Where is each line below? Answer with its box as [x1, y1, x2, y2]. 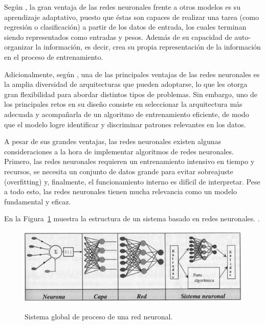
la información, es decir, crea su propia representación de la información [35, 41, 261, 52]
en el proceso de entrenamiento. [4, 51, 103, 62]
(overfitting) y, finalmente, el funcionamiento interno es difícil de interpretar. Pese [4, 176, 260, 187]
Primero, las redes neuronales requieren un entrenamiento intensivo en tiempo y [4, 156, 255, 167]
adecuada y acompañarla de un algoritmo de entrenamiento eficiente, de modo [4, 108, 249, 119]
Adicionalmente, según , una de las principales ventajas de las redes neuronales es [4, 68, 260, 79]
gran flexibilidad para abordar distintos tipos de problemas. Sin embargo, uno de [4, 88, 257, 99]
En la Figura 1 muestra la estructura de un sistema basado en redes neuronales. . [4, 213, 260, 224]
